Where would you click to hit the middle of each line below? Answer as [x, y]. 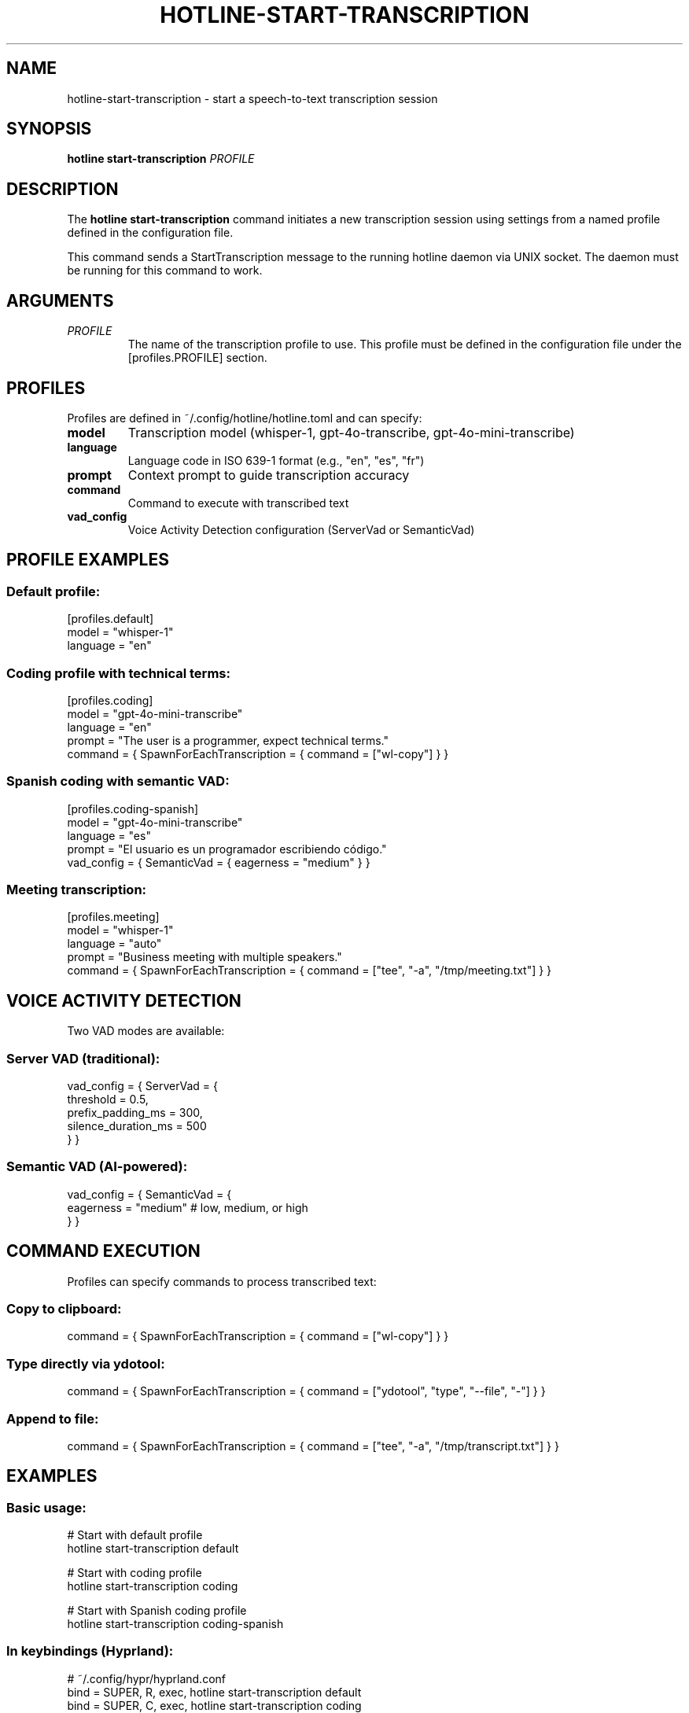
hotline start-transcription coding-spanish [175, 1624]
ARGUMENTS [60, 300]
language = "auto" [114, 944]
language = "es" [109, 835]
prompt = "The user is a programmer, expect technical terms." [228, 740]
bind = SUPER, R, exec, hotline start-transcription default [214, 1692]
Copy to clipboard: [64, 1309]
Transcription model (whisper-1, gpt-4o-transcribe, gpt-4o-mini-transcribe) [351, 432]
